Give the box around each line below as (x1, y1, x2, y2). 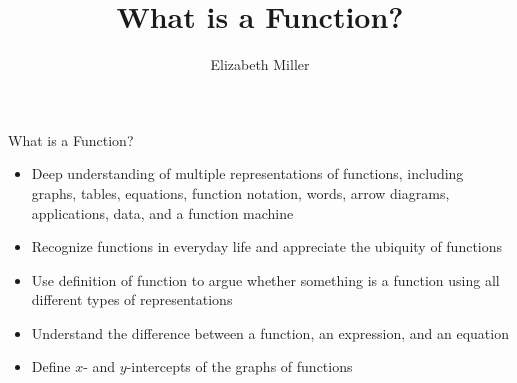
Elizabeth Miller (210, 54, 310, 75)
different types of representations (31, 289, 233, 310)
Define (31, 356, 71, 377)
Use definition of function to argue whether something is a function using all (31, 269, 500, 290)
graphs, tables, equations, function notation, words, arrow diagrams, (31, 182, 450, 203)
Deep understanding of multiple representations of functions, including (31, 163, 464, 184)
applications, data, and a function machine (31, 202, 294, 223)
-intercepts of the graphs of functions (126, 356, 353, 377)
